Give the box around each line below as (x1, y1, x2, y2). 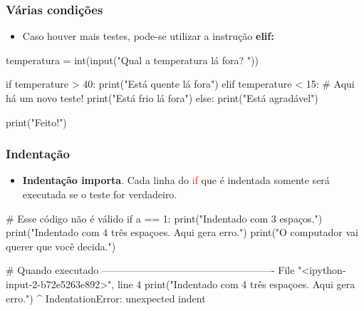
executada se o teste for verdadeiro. (22, 187, 177, 201)
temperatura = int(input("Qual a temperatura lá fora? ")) (6, 52, 259, 67)
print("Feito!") (6, 114, 67, 129)
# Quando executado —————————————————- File (6, 262, 295, 277)
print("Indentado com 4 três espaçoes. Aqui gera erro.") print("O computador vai (6, 225, 358, 240)
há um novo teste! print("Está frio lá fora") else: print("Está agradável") (6, 91, 318, 105)
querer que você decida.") (6, 238, 116, 253)
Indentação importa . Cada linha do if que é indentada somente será (22, 173, 330, 188)
